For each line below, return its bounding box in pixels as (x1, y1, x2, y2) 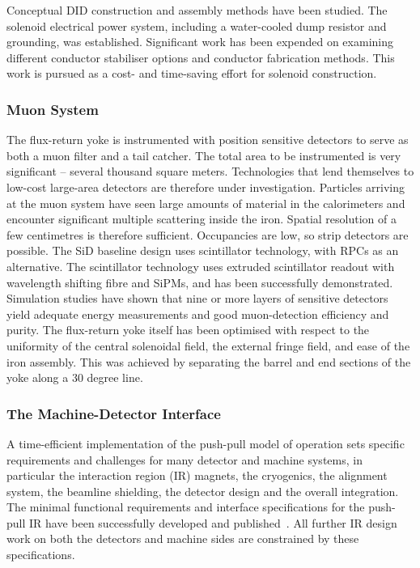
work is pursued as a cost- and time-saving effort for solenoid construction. (6, 65, 377, 82)
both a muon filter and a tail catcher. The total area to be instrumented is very (6, 146, 401, 163)
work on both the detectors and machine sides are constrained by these (6, 530, 359, 547)
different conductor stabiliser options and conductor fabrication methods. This (6, 49, 395, 66)
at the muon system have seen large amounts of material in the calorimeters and (6, 194, 405, 211)
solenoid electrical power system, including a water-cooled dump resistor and (6, 17, 387, 34)
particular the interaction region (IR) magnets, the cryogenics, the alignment (6, 467, 388, 484)
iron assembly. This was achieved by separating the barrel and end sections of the (6, 353, 411, 370)
